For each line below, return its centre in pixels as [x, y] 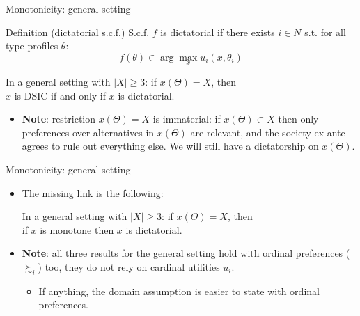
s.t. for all [325, 32]
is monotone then [77, 229]
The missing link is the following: [93, 192]
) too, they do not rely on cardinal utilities [129, 266]
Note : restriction [59, 119]
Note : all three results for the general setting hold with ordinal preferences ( [186, 253]
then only [298, 119]
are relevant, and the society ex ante [268, 132]
